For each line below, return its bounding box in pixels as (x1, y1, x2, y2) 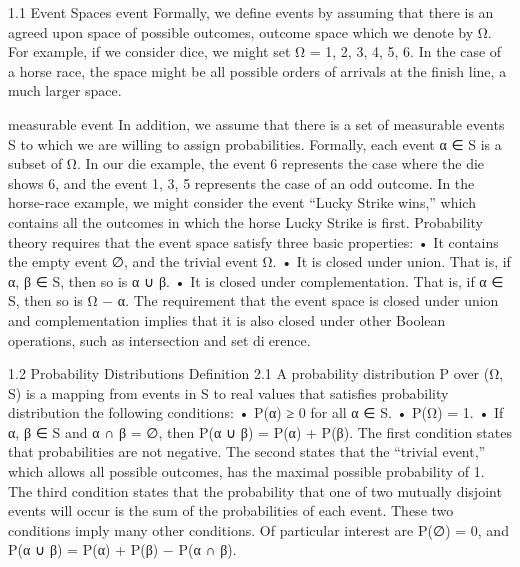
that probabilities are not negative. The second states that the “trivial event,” (8, 441, 486, 462)
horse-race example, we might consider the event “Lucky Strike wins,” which (8, 192, 476, 213)
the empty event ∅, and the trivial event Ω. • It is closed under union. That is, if (8, 251, 511, 272)
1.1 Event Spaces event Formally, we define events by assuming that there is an (8, 2, 494, 22)
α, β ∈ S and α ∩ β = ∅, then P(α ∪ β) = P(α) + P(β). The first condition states (8, 421, 512, 442)
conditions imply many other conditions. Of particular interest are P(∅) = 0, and (8, 519, 509, 540)
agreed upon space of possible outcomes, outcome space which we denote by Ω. (8, 21, 492, 42)
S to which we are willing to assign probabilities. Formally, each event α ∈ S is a (8, 133, 502, 154)
